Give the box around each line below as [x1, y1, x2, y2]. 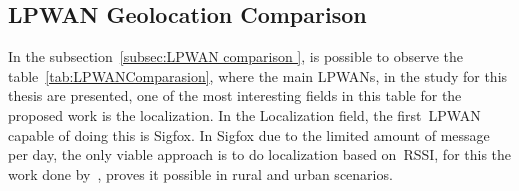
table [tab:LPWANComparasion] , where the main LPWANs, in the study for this [8, 65, 508, 86]
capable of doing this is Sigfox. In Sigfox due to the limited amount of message [8, 124, 490, 145]
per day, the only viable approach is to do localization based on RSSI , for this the [8, 144, 512, 165]
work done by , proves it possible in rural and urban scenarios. [8, 163, 393, 184]
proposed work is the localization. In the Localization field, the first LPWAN [8, 104, 481, 125]
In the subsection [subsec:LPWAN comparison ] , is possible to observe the [8, 46, 463, 67]
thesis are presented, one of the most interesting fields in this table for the [8, 85, 462, 106]
